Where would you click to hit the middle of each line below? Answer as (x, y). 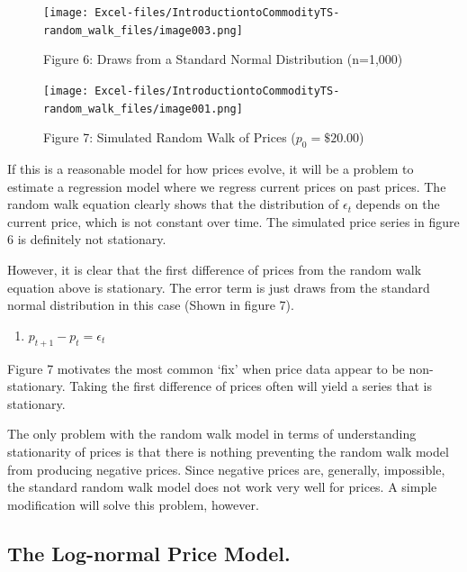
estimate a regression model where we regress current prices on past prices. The (227, 186)
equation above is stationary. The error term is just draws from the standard (219, 287)
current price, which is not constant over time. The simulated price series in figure (233, 221)
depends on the (398, 204)
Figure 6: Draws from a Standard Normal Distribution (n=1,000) (223, 59)
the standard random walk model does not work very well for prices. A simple (222, 487)
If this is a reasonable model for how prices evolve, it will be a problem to (211, 169)
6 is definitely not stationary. (87, 239)
